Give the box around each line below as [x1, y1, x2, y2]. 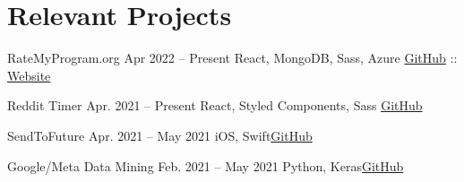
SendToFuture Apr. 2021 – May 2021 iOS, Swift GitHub [7, 126, 313, 144]
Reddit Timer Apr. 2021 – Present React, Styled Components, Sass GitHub [7, 96, 423, 115]
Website [7, 65, 51, 84]
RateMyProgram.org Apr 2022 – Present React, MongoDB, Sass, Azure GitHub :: [7, 48, 458, 67]
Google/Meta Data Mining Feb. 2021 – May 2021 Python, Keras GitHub [7, 156, 404, 175]
